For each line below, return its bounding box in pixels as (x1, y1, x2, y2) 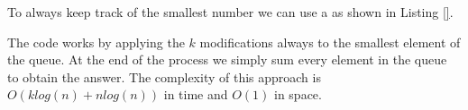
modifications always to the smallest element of (199, 32, 461, 51)
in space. (274, 85, 322, 104)
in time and (163, 85, 228, 104)
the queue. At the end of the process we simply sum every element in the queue (7, 50, 447, 69)
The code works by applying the (7, 32, 185, 51)
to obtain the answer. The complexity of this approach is (7, 67, 321, 86)
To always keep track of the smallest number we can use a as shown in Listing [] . (7, 3, 454, 21)
